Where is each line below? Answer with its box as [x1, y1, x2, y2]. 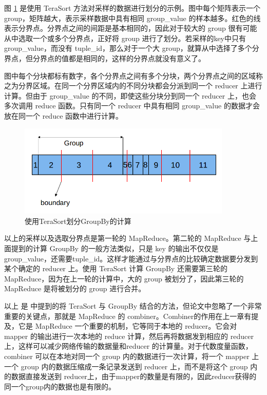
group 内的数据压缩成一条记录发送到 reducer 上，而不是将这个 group [21, 361, 248, 371]
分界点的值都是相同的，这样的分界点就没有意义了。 [32, 52, 205, 63]
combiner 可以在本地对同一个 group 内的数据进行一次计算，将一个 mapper [4, 350, 250, 361]
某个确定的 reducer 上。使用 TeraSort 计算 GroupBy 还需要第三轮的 [4, 263, 227, 274]
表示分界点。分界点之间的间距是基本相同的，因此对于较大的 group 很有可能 [4, 23, 257, 33]
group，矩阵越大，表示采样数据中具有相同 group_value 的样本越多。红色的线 [4, 12, 261, 23]
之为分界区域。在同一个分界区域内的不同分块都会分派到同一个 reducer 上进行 [4, 80, 262, 91]
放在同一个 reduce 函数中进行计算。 [4, 110, 123, 121]
